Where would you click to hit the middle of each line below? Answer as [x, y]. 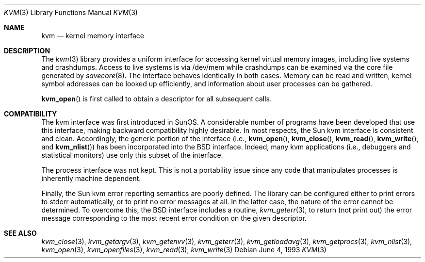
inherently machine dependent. [91, 178]
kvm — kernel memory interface [93, 36]
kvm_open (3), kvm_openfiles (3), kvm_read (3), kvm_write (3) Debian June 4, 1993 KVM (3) [184, 250]
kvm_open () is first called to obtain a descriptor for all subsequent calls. [156, 99]
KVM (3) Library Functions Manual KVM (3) [71, 12]
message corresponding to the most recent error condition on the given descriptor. [174, 218]
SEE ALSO [20, 233]
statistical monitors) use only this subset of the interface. [132, 155]
